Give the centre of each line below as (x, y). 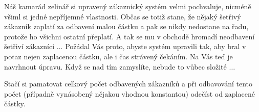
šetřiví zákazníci (29, 46)
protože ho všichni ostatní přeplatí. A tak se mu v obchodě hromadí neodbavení (129, 36)
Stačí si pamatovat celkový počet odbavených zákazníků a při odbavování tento (128, 84)
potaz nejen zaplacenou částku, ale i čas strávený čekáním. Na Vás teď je (118, 56)
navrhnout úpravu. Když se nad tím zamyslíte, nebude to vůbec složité (115, 66)
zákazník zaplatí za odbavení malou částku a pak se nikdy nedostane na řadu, (126, 26)
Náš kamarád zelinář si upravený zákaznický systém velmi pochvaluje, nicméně (128, 6)
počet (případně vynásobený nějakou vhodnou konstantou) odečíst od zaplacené (129, 93)
